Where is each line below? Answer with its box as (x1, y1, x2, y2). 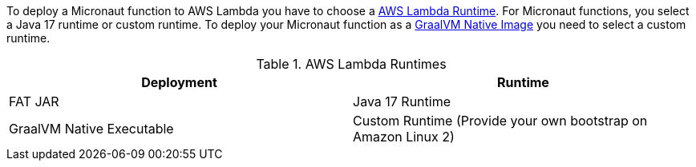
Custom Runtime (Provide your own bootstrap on (353, 113, 648, 129)
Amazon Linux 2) (353, 129, 455, 145)
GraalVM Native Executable (9, 121, 174, 137)
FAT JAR (9, 93, 59, 109)
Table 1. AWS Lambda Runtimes (256, 56, 447, 72)
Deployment (141, 74, 217, 90)
